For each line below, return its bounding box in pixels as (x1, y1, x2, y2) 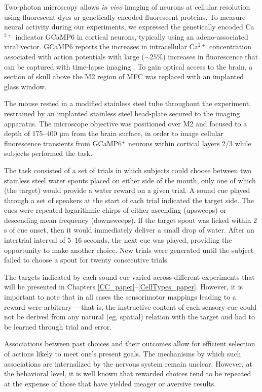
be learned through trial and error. (4, 321, 112, 332)
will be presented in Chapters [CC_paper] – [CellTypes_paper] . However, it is (4, 281, 243, 292)
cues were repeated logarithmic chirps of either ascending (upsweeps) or (4, 205, 227, 215)
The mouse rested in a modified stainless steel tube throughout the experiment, (4, 98, 251, 109)
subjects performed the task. (4, 148, 93, 158)
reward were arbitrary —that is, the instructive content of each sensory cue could (4, 301, 257, 312)
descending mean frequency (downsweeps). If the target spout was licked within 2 (4, 214, 257, 225)
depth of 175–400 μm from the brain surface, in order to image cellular (4, 128, 223, 139)
